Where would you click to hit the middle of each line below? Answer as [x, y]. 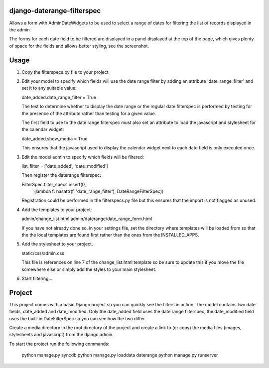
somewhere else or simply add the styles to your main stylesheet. [89, 269]
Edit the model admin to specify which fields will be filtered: [83, 157]
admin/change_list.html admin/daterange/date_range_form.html [87, 219]
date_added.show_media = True [55, 138]
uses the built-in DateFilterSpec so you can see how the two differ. [78, 318]
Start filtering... [37, 278]
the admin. [20, 29]
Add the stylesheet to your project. [57, 244]
